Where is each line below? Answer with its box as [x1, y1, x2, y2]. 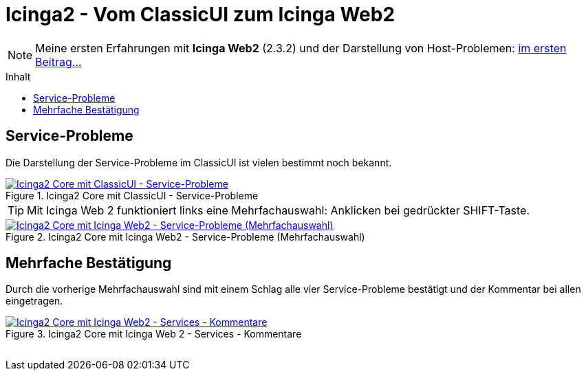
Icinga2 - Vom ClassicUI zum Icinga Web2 [6, 3, 395, 26]
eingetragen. [6, 295, 63, 307]
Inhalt [6, 70, 31, 82]
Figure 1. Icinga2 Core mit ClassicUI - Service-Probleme [6, 189, 259, 201]
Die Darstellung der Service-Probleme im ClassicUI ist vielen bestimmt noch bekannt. [6, 156, 392, 168]
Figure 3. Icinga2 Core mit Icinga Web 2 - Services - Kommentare [6, 328, 302, 340]
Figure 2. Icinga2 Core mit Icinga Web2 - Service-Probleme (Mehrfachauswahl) [6, 230, 365, 243]
